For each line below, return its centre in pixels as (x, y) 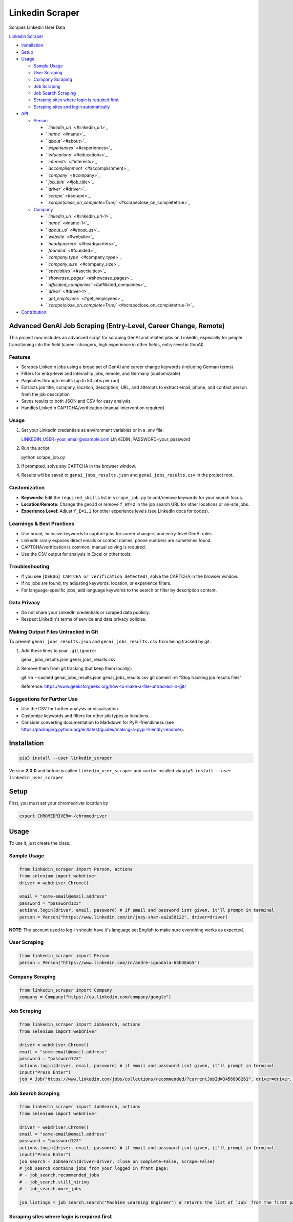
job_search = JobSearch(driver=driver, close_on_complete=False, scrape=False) (117, 1161)
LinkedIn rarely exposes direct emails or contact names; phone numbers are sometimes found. (116, 540)
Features (20, 357)
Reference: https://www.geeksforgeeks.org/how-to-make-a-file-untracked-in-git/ (104, 686)
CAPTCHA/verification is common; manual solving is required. (84, 547)
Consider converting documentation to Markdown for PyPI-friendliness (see (98, 722)
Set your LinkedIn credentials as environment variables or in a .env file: (93, 430)
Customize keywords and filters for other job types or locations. (85, 716)
